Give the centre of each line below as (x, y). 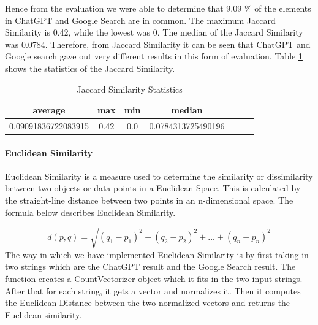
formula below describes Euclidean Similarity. (90, 212)
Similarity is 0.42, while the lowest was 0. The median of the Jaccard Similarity (154, 32)
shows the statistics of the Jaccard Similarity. (90, 68)
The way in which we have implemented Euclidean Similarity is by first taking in (157, 254)
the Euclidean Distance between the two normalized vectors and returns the (148, 303)
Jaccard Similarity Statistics (130, 89)
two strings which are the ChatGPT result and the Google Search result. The (150, 266)
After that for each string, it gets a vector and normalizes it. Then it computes (153, 290)
